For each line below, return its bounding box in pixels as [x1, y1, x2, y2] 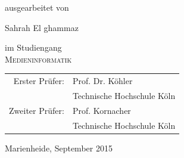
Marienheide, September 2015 [5, 141, 113, 154]
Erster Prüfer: [13, 75, 64, 87]
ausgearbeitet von [5, 1, 69, 13]
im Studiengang [5, 41, 62, 54]
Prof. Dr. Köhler [72, 75, 133, 87]
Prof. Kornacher [72, 104, 131, 116]
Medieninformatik [5, 52, 72, 65]
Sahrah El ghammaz [5, 21, 79, 33]
